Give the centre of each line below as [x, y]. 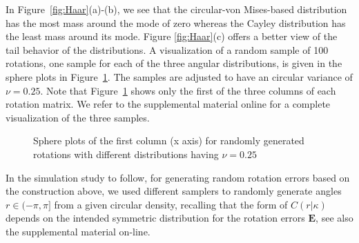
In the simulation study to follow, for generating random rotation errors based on [178, 177]
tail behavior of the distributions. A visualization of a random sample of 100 [167, 49]
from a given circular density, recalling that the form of [171, 204]
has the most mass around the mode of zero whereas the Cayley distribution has [176, 22]
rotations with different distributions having [126, 154]
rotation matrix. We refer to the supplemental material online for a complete [168, 104]
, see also [334, 218]
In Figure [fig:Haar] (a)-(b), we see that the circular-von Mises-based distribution [176, 9]
